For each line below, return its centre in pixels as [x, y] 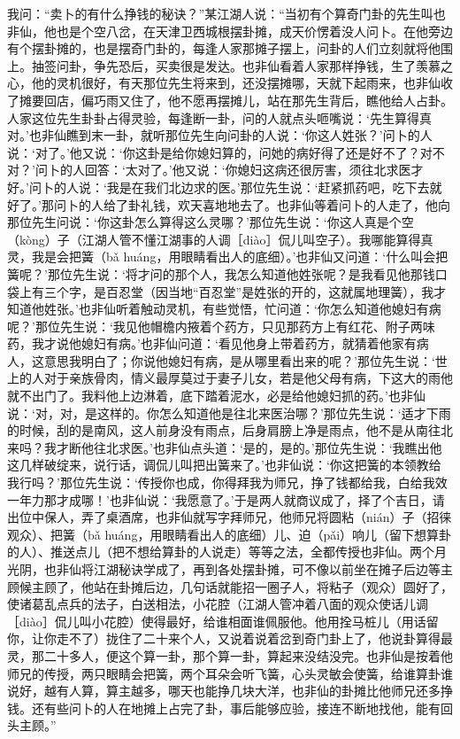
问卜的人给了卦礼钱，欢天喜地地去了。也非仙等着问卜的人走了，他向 [252, 204]
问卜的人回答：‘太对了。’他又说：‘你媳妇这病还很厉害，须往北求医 [223, 170]
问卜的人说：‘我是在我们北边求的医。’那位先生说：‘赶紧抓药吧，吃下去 [229, 187]
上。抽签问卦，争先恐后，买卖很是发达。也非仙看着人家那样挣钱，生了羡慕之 [230, 65]
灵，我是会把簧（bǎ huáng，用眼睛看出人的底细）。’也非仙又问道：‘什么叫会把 [228, 257]
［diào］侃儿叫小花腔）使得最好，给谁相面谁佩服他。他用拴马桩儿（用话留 [223, 621]
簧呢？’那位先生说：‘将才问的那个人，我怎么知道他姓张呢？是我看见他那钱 [221, 273]
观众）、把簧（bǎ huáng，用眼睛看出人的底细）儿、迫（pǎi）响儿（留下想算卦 [230, 534]
